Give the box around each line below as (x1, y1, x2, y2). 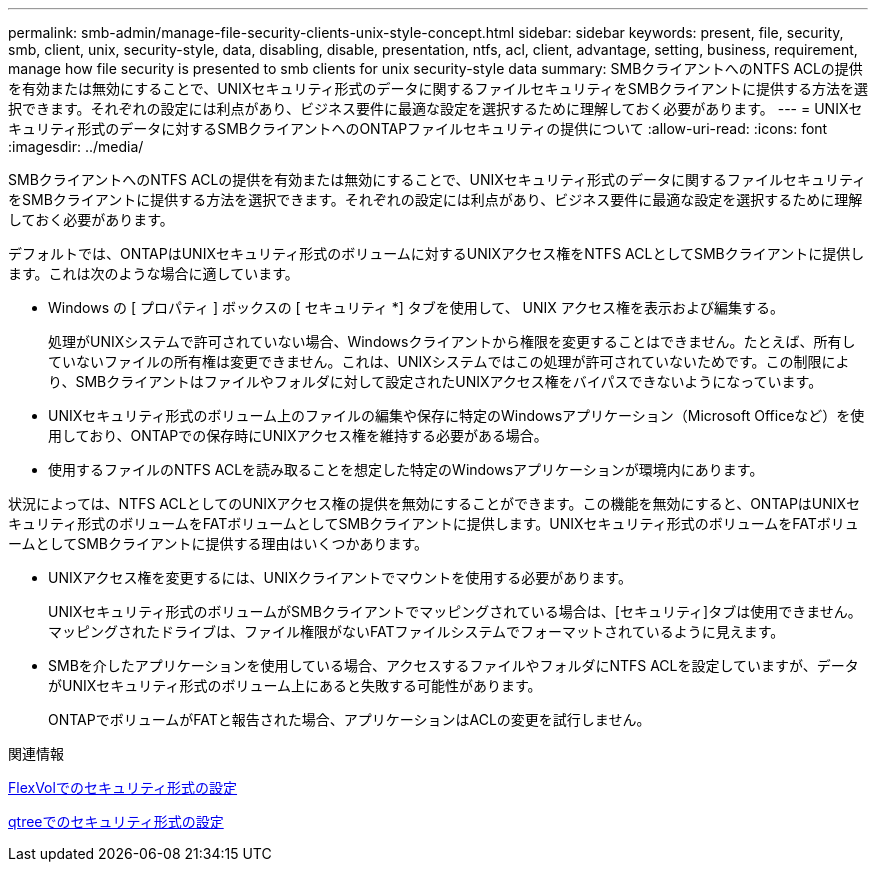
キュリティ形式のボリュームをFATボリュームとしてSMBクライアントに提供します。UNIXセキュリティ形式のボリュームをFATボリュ (8, 515, 859, 532)
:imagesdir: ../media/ (8, 138, 144, 155)
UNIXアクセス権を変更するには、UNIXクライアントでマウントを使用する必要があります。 (48, 569, 632, 586)
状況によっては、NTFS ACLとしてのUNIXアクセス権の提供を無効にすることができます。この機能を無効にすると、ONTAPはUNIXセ (8, 495, 861, 512)
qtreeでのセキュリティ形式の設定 (8, 813, 224, 830)
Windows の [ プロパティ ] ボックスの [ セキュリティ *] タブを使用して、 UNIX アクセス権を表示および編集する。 (48, 299, 785, 316)
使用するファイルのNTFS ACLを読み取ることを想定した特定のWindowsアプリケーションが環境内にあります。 (48, 461, 764, 478)
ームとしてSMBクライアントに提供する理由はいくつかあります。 (8, 535, 428, 552)
